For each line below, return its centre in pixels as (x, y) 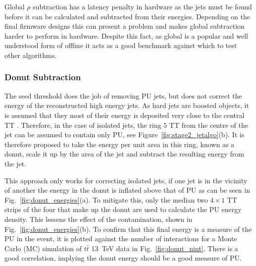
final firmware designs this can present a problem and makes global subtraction (125, 26)
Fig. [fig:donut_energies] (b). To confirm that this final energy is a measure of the (128, 229)
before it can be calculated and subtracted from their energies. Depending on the (128, 16)
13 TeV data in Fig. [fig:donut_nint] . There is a (165, 248)
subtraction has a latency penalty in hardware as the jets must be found (142, 6)
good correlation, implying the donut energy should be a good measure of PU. (123, 258)
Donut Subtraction (43, 77)
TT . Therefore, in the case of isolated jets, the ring (83, 125)
